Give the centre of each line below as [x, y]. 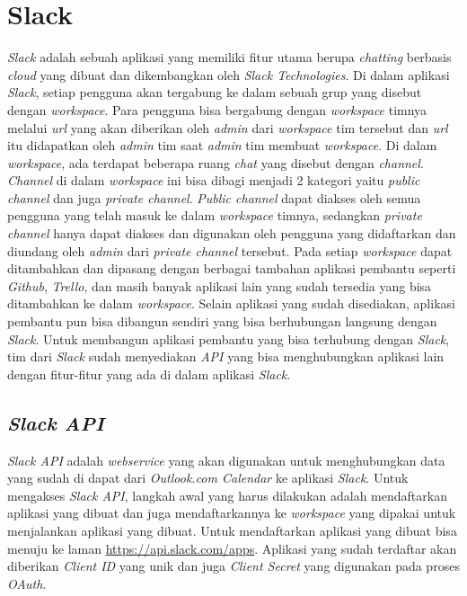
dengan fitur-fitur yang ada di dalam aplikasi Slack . [149, 374]
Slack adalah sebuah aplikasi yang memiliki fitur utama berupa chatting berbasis [229, 57]
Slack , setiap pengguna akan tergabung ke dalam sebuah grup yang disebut [215, 92]
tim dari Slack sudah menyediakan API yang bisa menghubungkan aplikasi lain [226, 356]
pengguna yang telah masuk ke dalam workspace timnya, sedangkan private [215, 215]
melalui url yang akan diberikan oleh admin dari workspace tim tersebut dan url [228, 127]
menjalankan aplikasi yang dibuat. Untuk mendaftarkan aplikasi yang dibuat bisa [232, 530]
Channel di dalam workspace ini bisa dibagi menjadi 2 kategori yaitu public [214, 180]
